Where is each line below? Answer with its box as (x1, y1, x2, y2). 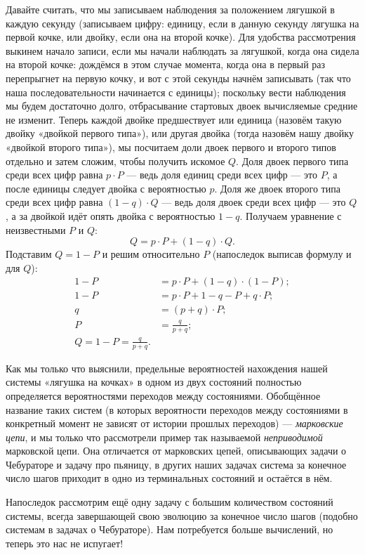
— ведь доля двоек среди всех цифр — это (161, 195, 346, 209)
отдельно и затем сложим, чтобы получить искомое (6, 153, 225, 168)
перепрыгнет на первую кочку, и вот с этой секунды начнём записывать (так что (6, 70, 351, 85)
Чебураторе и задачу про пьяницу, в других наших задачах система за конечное (6, 457, 347, 471)
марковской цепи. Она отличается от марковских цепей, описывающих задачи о (6, 443, 347, 458)
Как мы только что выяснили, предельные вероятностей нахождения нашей (6, 360, 328, 375)
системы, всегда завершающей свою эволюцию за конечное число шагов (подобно (6, 508, 358, 523)
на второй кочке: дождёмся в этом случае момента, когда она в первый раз (6, 57, 326, 72)
